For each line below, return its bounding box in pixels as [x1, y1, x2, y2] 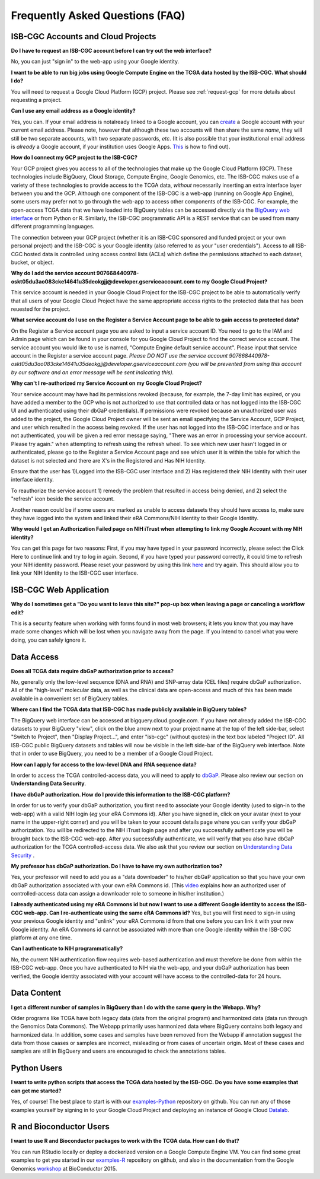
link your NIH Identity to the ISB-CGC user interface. [11, 569, 139, 576]
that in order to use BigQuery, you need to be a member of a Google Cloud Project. [11, 750, 213, 757]
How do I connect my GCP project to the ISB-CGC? [11, 154, 137, 161]
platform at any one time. [11, 934, 72, 941]
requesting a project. [11, 97, 62, 104]
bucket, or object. [11, 259, 55, 266]
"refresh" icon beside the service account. [11, 495, 115, 502]
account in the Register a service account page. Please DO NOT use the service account [11, 352, 228, 359]
